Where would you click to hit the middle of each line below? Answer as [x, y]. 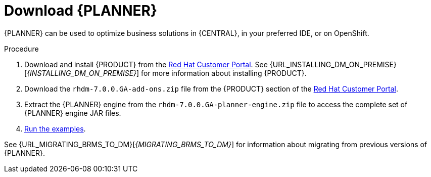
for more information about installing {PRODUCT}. [224, 73]
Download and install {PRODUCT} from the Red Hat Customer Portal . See [146, 64]
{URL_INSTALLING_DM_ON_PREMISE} [333, 64]
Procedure [21, 49]
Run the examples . [55, 128]
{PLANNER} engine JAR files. [73, 113]
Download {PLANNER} [81, 11]
